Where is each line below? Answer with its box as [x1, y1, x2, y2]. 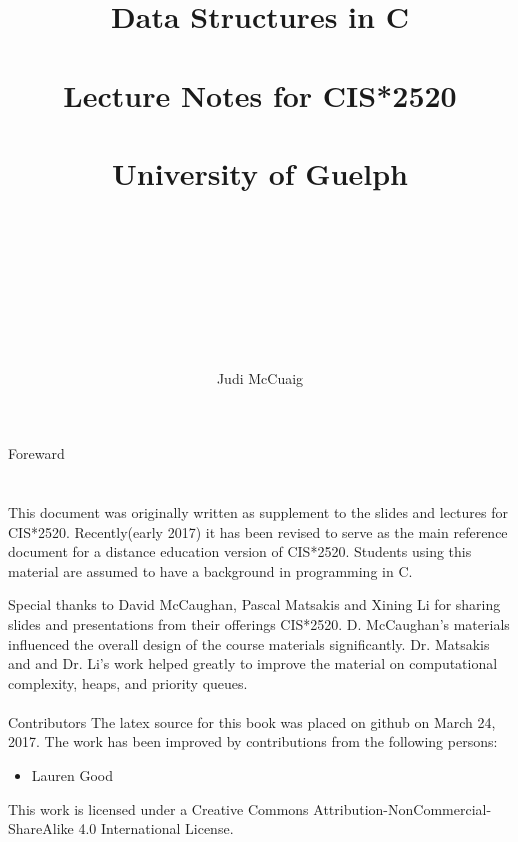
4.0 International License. [78, 818, 234, 839]
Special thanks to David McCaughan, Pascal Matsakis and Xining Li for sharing [8, 594, 501, 615]
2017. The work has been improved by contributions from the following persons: [8, 731, 498, 752]
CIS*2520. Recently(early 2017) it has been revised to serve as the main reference [8, 521, 508, 542]
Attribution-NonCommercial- [313, 798, 492, 819]
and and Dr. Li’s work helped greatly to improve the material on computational [8, 653, 498, 674]
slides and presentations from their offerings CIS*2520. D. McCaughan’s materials [8, 613, 510, 634]
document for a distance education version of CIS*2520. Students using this [8, 541, 472, 562]
